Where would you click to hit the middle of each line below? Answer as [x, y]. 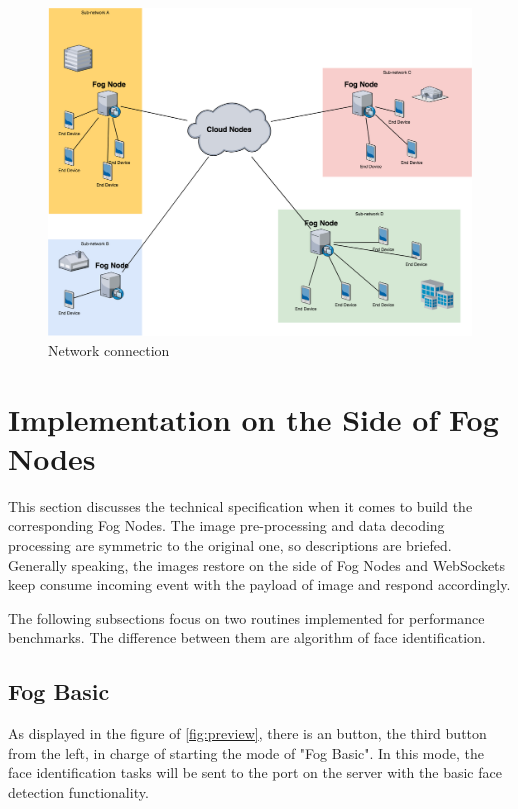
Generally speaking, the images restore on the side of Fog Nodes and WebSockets [257, 564]
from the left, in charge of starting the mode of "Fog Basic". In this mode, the [246, 752]
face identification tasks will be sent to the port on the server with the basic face [255, 772]
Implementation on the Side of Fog [253, 418]
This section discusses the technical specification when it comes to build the [240, 505]
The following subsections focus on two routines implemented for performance [246, 617]
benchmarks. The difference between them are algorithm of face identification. [247, 637]
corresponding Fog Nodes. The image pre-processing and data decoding [226, 525]
